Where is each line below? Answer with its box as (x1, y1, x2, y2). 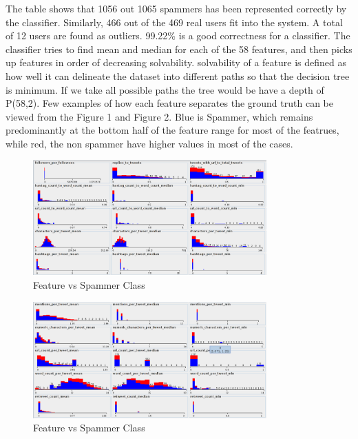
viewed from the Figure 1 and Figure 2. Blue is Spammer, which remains (6, 109, 313, 123)
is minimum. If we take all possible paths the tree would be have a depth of (6, 82, 324, 96)
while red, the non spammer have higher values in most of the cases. (6, 136, 293, 150)
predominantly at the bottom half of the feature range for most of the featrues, (6, 123, 339, 137)
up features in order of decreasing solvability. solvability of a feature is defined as (6, 55, 346, 70)
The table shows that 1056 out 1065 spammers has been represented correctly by (6, 1, 347, 15)
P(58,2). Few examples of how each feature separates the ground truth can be (6, 96, 333, 110)
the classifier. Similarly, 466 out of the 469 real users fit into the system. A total (6, 14, 343, 29)
